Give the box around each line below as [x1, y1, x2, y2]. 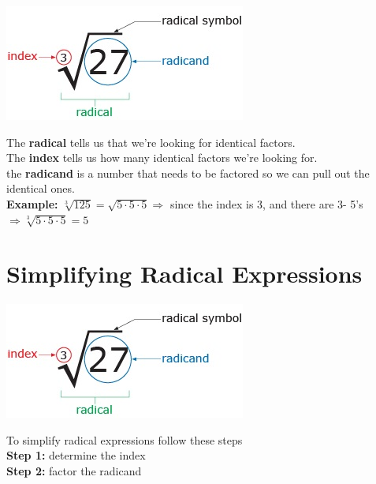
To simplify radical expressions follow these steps [6, 431, 243, 448]
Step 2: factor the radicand [6, 463, 142, 479]
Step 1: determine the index [6, 447, 146, 463]
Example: [6, 195, 58, 212]
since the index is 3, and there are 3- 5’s [169, 195, 363, 212]
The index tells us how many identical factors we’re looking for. [6, 149, 318, 166]
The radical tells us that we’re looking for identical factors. [6, 133, 296, 150]
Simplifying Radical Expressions [6, 257, 363, 290]
